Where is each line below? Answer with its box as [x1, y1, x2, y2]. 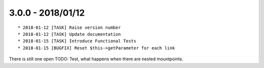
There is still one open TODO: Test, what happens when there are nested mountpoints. [9, 56, 183, 62]
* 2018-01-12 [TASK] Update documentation [18, 31, 121, 37]
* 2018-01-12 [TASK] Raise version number [18, 24, 121, 30]
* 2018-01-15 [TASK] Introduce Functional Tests [18, 38, 136, 44]
